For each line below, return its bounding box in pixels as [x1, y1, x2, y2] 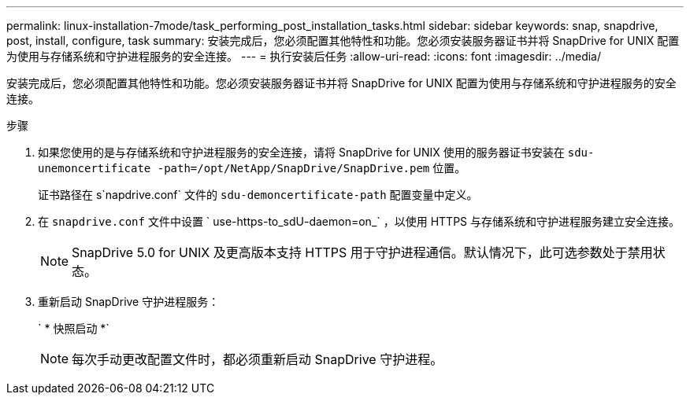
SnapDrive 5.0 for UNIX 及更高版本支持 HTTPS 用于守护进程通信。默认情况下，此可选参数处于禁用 [72, 245, 653, 260]
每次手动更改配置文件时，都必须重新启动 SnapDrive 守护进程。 [72, 351, 443, 367]
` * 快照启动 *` [38, 322, 109, 335]
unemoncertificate [38, 162, 151, 175]
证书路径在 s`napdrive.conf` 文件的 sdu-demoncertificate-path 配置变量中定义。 [38, 188, 478, 201]
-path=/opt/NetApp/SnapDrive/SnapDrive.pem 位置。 [157, 161, 466, 175]
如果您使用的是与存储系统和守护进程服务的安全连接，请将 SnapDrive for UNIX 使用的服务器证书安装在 [38, 145, 565, 159]
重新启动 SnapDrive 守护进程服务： [38, 295, 220, 308]
